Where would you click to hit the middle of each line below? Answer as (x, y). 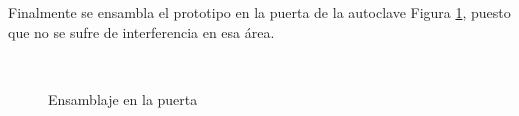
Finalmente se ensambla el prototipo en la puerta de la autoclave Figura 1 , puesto (259, 12)
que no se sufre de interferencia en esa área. (141, 31)
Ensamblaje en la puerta (123, 98)
